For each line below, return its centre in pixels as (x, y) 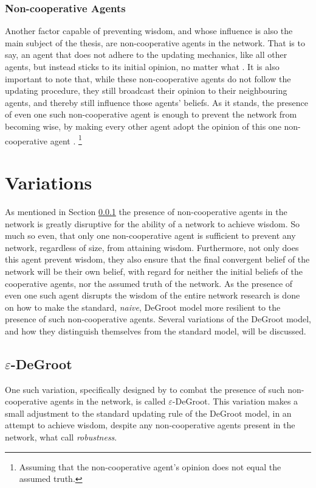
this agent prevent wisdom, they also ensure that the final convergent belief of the (157, 259)
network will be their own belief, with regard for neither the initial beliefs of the (154, 271)
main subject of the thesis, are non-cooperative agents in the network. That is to (155, 42)
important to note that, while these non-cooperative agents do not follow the (148, 78)
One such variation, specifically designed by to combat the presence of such (145, 389)
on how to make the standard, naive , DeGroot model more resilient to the (143, 307)
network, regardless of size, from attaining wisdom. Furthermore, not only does (152, 247)
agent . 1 (66, 140)
